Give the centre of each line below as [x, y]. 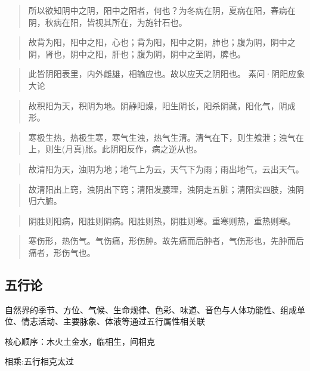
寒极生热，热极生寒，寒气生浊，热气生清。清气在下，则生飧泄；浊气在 [166, 137]
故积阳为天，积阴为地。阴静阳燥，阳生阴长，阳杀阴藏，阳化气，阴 [158, 105]
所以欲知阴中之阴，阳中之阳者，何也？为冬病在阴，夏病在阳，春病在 [162, 10]
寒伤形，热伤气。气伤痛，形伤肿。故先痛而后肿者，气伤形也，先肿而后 [166, 241]
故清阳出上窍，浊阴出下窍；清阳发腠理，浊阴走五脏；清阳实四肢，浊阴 [166, 189]
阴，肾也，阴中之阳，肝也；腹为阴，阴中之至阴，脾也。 [137, 53]
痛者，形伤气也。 [62, 252]
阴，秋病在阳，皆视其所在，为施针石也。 [108, 22]
